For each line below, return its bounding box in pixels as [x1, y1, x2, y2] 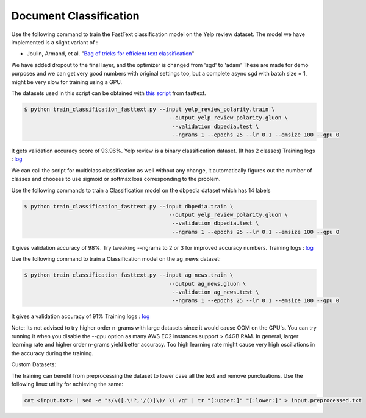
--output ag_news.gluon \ [168, 280, 246, 287]
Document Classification [11, 9, 140, 23]
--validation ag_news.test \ [171, 288, 259, 296]
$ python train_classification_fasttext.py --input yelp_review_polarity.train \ [24, 105, 276, 113]
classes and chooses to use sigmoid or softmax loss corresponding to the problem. [11, 175, 221, 183]
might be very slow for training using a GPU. [11, 78, 123, 85]
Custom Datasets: [11, 361, 56, 368]
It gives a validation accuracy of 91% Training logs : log [11, 313, 150, 320]
